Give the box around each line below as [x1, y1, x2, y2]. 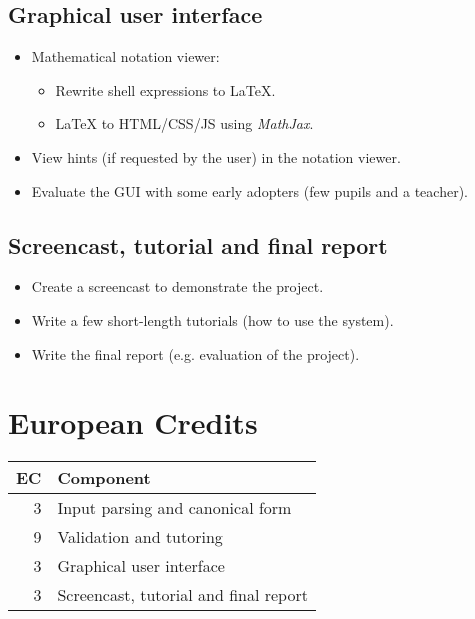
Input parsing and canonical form [57, 496, 292, 520]
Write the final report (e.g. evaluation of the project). [31, 343, 360, 364]
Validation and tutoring [57, 525, 223, 549]
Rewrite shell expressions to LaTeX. [55, 79, 276, 100]
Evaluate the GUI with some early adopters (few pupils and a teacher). [31, 180, 468, 201]
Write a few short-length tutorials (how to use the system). [31, 309, 394, 330]
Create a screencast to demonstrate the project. [31, 276, 324, 297]
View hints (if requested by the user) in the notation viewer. [31, 146, 401, 167]
